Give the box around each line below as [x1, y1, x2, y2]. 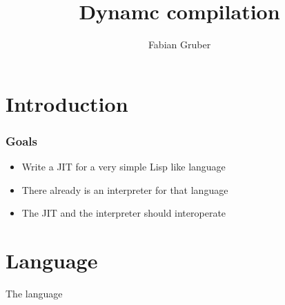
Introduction [6, 89, 128, 117]
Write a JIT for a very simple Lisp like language [21, 159, 226, 174]
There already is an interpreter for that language [21, 182, 228, 197]
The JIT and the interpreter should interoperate [21, 206, 226, 220]
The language [6, 286, 63, 301]
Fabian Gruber [148, 37, 211, 52]
